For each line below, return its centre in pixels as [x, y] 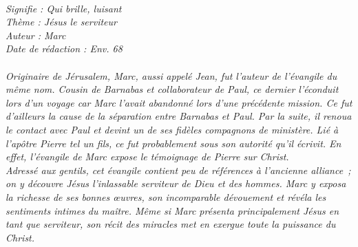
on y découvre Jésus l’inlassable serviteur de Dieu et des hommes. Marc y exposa [176, 183]
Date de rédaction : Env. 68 [64, 49]
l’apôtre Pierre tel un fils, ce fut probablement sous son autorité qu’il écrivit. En [173, 143]
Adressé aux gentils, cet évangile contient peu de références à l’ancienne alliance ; [178, 170]
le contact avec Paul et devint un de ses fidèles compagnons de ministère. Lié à [172, 129]
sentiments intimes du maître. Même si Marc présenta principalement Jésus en [172, 210]
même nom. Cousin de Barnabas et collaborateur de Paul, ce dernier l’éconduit [172, 89]
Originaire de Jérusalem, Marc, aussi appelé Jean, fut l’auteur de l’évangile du [171, 75]
